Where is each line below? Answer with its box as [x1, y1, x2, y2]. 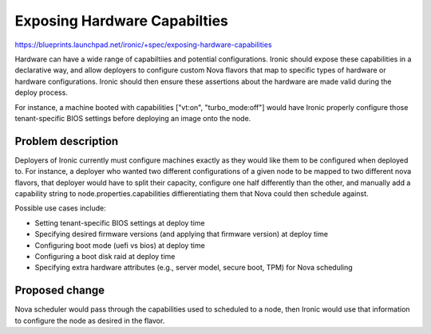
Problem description [14, 134, 119, 147]
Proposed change [14, 284, 105, 297]
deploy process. [14, 88, 68, 97]
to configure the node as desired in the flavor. [14, 316, 165, 325]
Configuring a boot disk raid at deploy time [34, 251, 176, 261]
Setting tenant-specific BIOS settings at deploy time [34, 218, 205, 227]
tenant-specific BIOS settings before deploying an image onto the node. [14, 113, 251, 123]
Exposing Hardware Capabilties [14, 12, 229, 29]
